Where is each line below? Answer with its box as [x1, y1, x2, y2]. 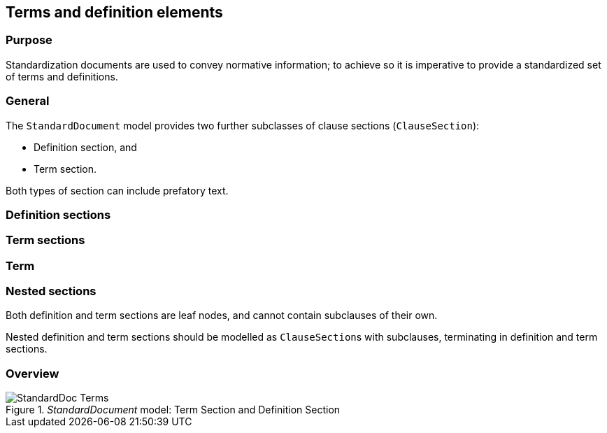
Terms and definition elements [6, 3, 223, 21]
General [6, 94, 50, 108]
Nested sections [6, 284, 97, 299]
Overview [6, 366, 59, 381]
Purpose [6, 33, 52, 48]
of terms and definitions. [6, 70, 118, 83]
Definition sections [6, 207, 111, 222]
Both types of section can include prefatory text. [6, 184, 229, 197]
